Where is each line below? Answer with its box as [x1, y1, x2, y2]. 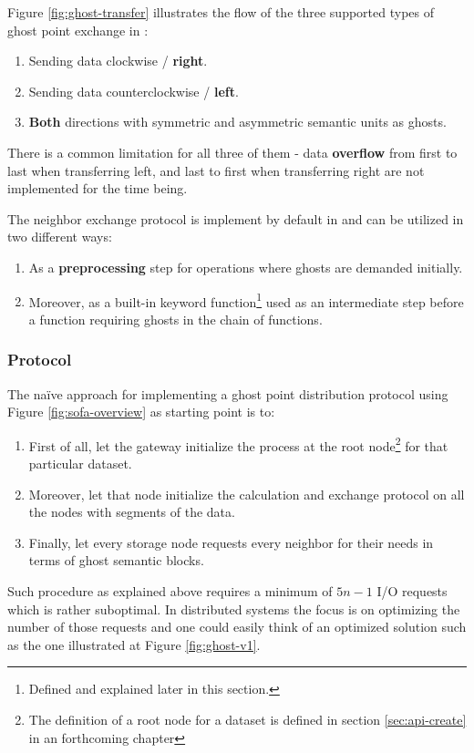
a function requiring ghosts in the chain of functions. [28, 309, 323, 328]
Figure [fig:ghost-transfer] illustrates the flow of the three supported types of [7, 3, 434, 21]
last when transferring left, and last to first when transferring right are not [7, 160, 425, 180]
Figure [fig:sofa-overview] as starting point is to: [7, 402, 275, 421]
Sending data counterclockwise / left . [28, 81, 239, 100]
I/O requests [376, 582, 448, 600]
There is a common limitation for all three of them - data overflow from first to [7, 142, 458, 161]
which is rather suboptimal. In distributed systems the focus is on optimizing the [7, 599, 460, 618]
